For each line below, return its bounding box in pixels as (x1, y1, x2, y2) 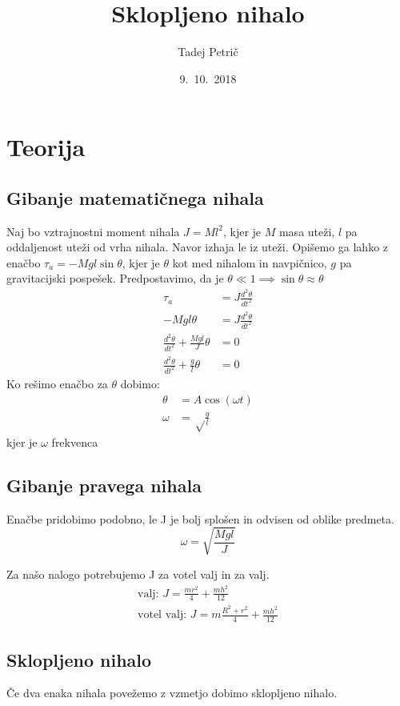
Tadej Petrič (178, 43, 238, 60)
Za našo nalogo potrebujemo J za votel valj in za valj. (6, 565, 270, 582)
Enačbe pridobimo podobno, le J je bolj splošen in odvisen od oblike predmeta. (6, 510, 394, 527)
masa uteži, (278, 223, 335, 239)
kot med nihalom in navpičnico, (172, 254, 327, 271)
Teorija (6, 130, 86, 163)
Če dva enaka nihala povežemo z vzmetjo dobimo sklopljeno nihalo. (6, 684, 338, 701)
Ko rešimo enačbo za (6, 375, 108, 392)
